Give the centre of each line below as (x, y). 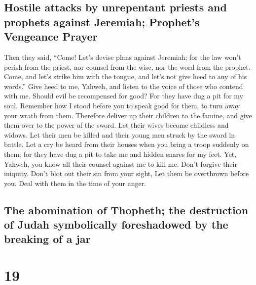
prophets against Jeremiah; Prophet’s (102, 22)
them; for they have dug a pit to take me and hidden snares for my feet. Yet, (120, 154)
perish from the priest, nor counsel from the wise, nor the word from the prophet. (127, 67)
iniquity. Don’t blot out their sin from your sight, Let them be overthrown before (127, 173)
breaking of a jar (47, 239)
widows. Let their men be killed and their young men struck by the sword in (120, 134)
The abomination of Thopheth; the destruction (126, 210)
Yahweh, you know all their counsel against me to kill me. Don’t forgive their (121, 164)
